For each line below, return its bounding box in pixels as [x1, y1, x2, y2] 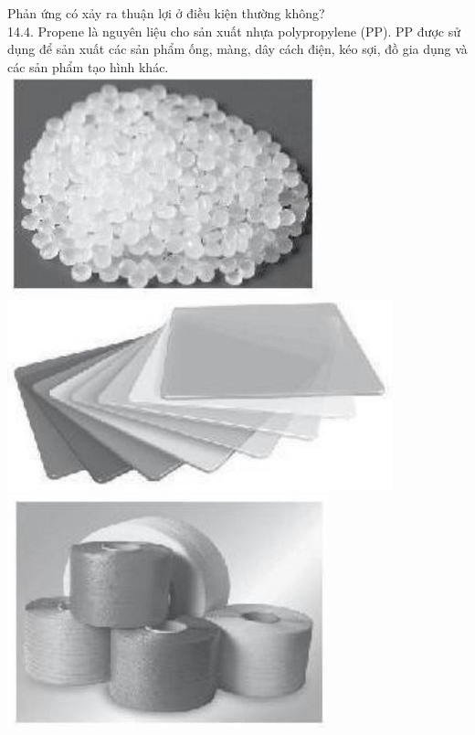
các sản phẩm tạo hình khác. [7, 57, 169, 76]
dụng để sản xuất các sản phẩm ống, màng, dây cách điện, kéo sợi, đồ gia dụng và [7, 39, 468, 59]
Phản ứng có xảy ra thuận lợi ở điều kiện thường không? [7, 4, 325, 22]
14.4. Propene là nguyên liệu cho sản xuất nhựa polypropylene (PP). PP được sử [7, 21, 460, 40]
